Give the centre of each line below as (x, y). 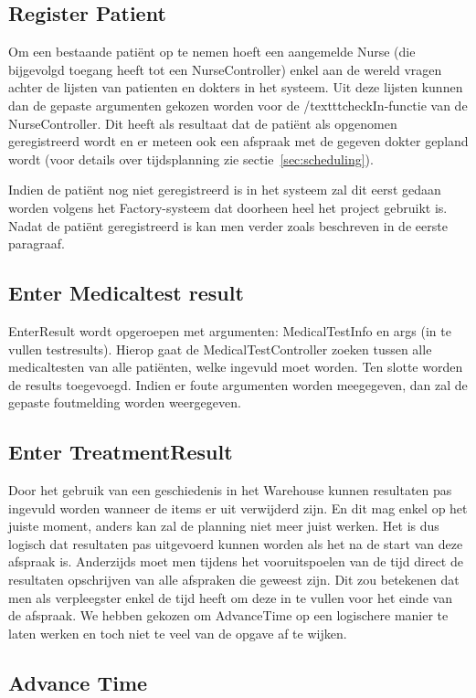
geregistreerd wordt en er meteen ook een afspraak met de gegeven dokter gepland (238, 141)
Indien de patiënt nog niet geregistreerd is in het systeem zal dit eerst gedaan (225, 190)
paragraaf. (37, 243)
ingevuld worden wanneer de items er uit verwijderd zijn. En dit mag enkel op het (238, 508)
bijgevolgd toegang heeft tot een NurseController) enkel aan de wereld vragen (225, 69)
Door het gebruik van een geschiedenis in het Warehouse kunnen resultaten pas (230, 490)
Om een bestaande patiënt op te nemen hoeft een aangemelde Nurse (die (212, 52)
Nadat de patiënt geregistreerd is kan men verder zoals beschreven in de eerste (228, 225)
